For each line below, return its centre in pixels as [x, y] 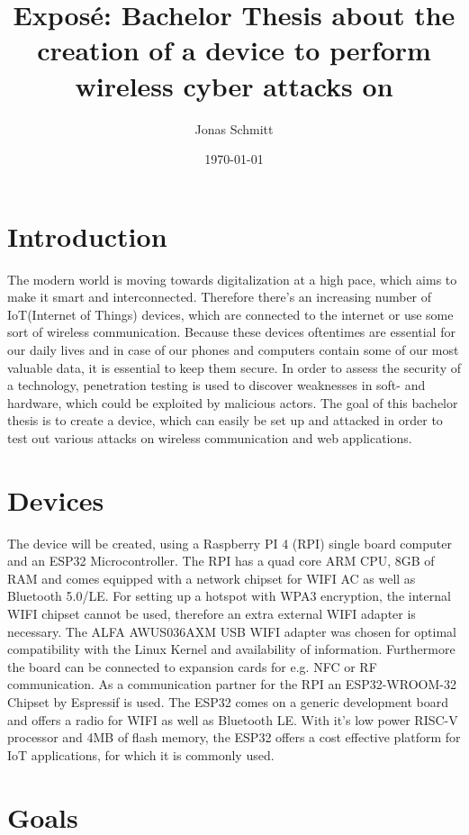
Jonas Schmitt [234, 128]
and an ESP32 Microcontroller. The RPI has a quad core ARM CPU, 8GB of [221, 561]
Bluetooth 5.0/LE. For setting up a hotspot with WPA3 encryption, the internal [229, 596]
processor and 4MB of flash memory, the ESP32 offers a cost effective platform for [234, 737]
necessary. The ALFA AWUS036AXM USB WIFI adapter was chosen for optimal [232, 631]
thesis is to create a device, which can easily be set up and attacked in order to [225, 420]
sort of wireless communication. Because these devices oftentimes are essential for [231, 332]
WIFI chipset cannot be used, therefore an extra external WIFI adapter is [212, 614]
